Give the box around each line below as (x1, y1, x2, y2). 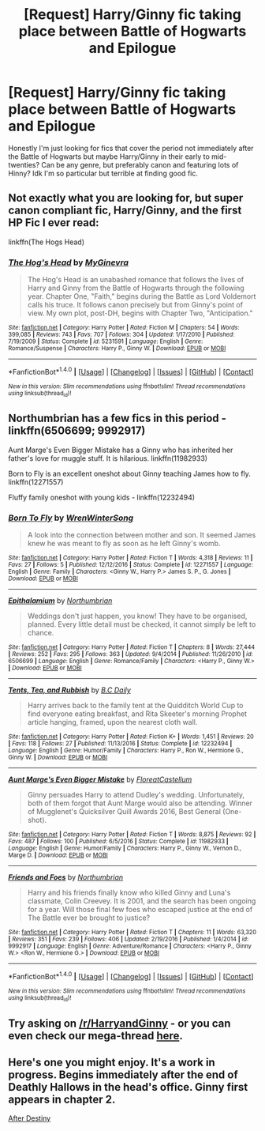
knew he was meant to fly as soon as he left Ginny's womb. (27, 539, 221, 549)
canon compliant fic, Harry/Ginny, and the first (8, 204, 242, 217)
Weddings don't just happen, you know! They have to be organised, (27, 611, 248, 621)
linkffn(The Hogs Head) (8, 237, 85, 247)
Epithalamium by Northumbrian (8, 596, 113, 605)
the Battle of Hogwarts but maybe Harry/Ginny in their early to (8, 152, 211, 161)
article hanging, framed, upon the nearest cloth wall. (27, 718, 198, 727)
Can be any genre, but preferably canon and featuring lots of (41, 160, 239, 169)
